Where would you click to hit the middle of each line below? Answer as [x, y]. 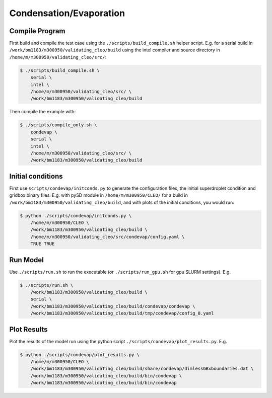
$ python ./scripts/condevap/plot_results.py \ [80, 354]
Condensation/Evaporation [67, 13]
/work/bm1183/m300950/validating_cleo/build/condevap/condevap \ [113, 306]
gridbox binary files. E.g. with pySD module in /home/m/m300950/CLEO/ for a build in [99, 195]
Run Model [26, 260]
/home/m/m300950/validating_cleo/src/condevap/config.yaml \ [108, 237]
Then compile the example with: [43, 112]
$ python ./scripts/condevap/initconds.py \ [76, 216]
